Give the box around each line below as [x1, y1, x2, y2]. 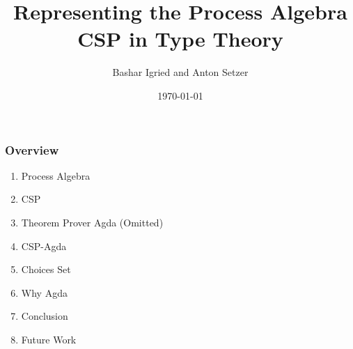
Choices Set [21, 262, 71, 277]
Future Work [21, 332, 77, 346]
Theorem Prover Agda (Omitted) [21, 215, 164, 229]
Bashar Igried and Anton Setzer [112, 65, 249, 79]
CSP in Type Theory [77, 24, 283, 53]
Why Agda [21, 285, 68, 300]
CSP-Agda [21, 238, 67, 253]
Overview [5, 141, 59, 158]
